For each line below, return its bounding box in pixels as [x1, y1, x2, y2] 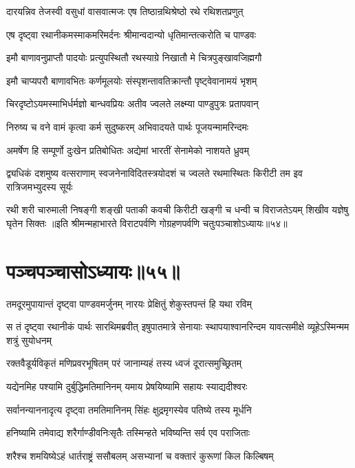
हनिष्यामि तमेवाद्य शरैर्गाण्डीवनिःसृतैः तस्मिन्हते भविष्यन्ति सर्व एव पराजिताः [6, 425, 250, 440]
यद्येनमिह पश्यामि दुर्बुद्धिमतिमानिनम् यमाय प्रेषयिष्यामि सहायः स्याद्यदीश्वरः [6, 379, 248, 394]
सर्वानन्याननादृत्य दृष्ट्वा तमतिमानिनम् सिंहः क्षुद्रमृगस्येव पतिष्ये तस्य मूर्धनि [6, 402, 252, 416]
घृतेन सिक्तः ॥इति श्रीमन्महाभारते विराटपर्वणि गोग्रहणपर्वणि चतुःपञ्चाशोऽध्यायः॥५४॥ [6, 215, 288, 230]
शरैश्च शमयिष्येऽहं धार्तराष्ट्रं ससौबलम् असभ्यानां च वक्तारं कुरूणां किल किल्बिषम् [6, 448, 274, 462]
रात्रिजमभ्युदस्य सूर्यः [6, 179, 73, 193]
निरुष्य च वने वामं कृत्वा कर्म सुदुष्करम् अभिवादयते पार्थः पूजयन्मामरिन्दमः [6, 119, 249, 134]
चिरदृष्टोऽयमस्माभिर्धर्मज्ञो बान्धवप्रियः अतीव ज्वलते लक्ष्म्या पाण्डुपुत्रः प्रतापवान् [6, 96, 259, 111]
